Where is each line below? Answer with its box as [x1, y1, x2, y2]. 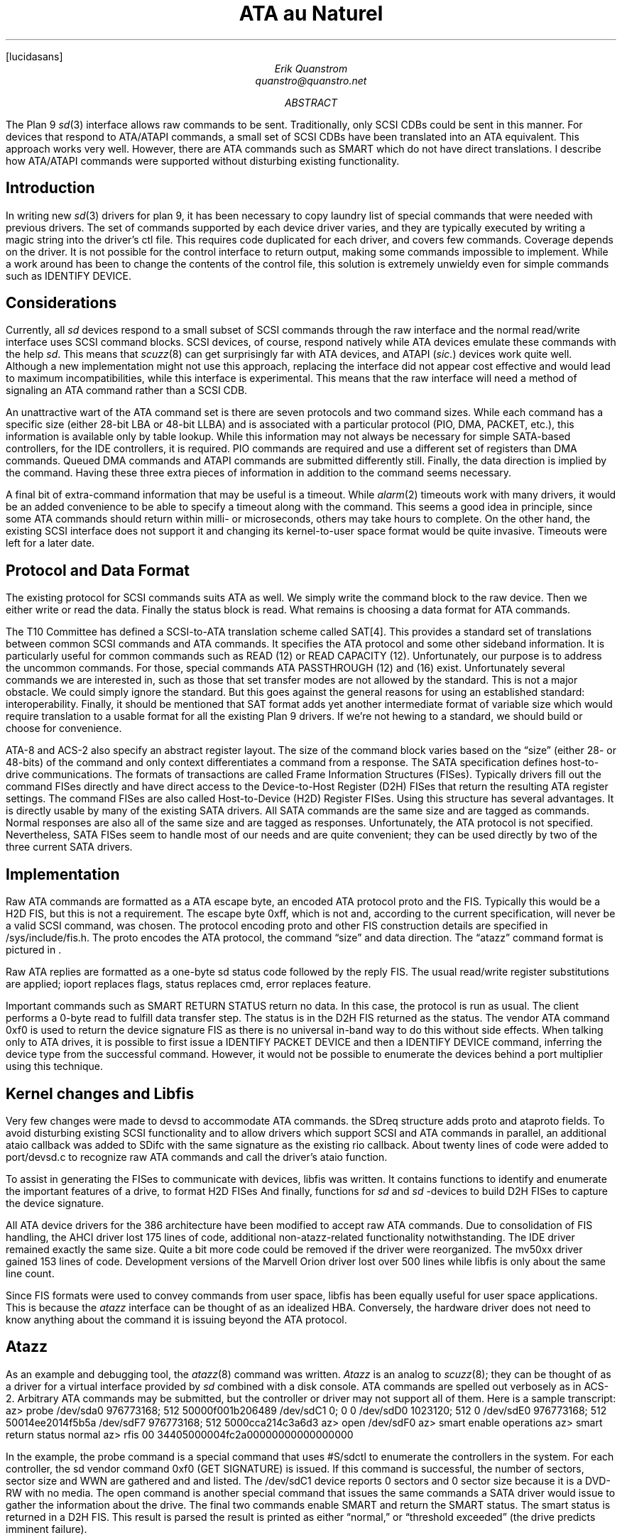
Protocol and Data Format [6, 561, 190, 579]
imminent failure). [6, 1522, 87, 1535]
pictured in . [6, 944, 62, 956]
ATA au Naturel [239, 1, 383, 26]
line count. [6, 1267, 55, 1279]
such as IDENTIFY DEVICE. [6, 269, 132, 282]
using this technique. [6, 1060, 104, 1073]
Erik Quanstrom [274, 62, 348, 75]
